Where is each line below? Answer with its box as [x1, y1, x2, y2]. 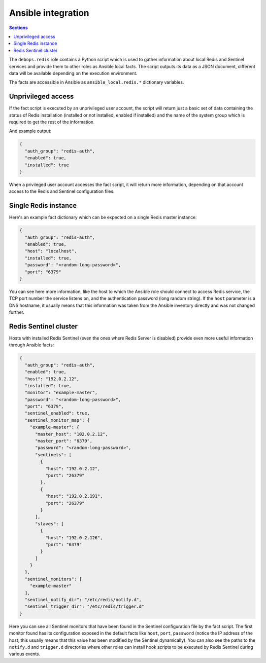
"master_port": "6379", [35, 438, 93, 444]
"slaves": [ [35, 521, 64, 526]
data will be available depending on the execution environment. [9, 70, 137, 76]
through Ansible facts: [9, 342, 54, 348]
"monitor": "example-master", [25, 390, 98, 396]
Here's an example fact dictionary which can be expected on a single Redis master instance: [9, 215, 197, 221]
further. [9, 309, 25, 315]
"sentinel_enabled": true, [25, 410, 90, 416]
